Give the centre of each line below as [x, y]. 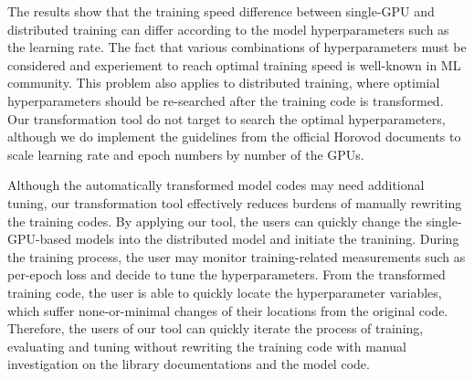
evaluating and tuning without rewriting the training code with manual [207, 346]
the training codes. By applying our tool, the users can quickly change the [215, 221]
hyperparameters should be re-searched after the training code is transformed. [226, 100]
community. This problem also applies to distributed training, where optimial [224, 83]
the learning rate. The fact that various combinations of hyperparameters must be [237, 47]
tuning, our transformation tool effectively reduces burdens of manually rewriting [235, 202]
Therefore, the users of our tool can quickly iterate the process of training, [216, 328]
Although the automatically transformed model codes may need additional [216, 185]
